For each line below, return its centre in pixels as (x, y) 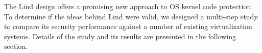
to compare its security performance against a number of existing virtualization (128, 26)
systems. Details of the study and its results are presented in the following (120, 36)
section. (16, 46)
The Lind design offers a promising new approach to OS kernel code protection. (129, 6)
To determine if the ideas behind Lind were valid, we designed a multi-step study (131, 16)
